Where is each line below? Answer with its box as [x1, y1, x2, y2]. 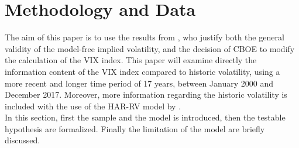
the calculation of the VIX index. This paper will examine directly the [5, 54, 257, 66]
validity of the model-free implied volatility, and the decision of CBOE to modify [5, 42, 295, 54]
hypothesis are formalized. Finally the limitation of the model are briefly [5, 122, 265, 135]
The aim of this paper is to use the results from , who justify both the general [5, 31, 284, 43]
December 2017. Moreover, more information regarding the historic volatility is [5, 88, 287, 101]
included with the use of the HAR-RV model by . [5, 99, 181, 112]
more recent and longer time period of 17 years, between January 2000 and [5, 77, 273, 89]
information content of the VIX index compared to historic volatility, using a [5, 65, 280, 77]
